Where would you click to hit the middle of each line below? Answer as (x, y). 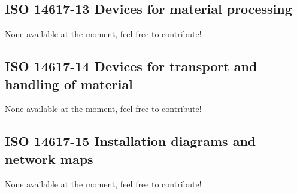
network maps (49, 158)
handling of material (69, 84)
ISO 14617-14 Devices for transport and (131, 66)
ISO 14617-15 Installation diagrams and (131, 141)
